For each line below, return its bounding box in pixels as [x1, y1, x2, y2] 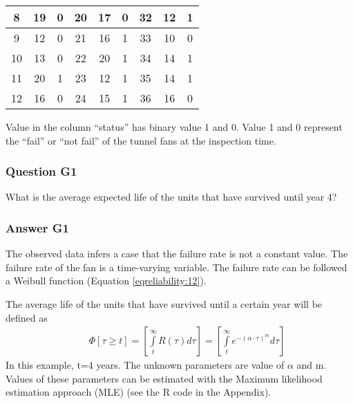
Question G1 [6, 163, 77, 180]
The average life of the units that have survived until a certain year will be [6, 297, 323, 311]
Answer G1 [6, 219, 70, 236]
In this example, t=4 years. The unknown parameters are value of [6, 358, 285, 372]
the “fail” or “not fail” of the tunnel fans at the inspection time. [6, 133, 276, 147]
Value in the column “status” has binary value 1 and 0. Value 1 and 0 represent [6, 120, 343, 134]
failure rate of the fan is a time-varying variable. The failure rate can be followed [6, 259, 347, 274]
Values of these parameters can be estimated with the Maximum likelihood [6, 371, 323, 385]
